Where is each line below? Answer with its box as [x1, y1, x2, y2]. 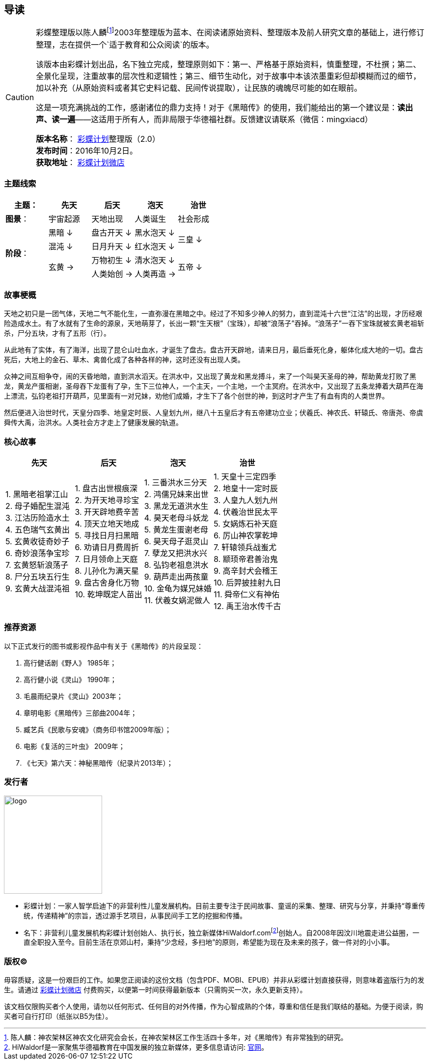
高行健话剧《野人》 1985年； [24, 658, 117, 667]
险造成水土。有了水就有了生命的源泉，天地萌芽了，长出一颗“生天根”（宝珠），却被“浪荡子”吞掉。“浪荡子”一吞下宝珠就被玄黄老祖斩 [4, 319, 424, 328]
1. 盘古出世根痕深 [75, 483, 138, 493]
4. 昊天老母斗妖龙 [144, 513, 209, 523]
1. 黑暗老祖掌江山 [5, 489, 68, 499]
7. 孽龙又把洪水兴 [144, 548, 207, 558]
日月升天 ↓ [91, 241, 132, 251]
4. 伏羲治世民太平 [214, 507, 278, 517]
